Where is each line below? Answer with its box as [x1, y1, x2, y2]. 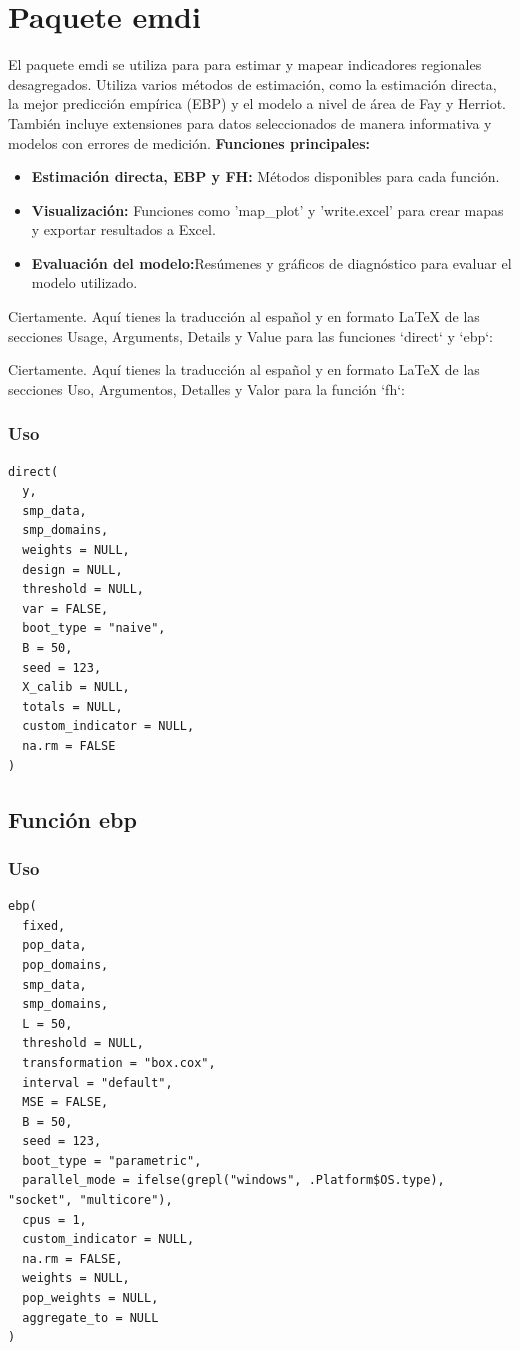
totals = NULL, [22, 699, 123, 714]
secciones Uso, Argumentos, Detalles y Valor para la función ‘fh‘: [8, 378, 405, 399]
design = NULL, [22, 562, 123, 577]
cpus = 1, [22, 1212, 87, 1227]
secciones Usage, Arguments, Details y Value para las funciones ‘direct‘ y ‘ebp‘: [8, 325, 493, 346]
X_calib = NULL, [22, 680, 130, 695]
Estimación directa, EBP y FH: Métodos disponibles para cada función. [31, 166, 500, 187]
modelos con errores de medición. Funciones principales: [8, 132, 370, 153]
